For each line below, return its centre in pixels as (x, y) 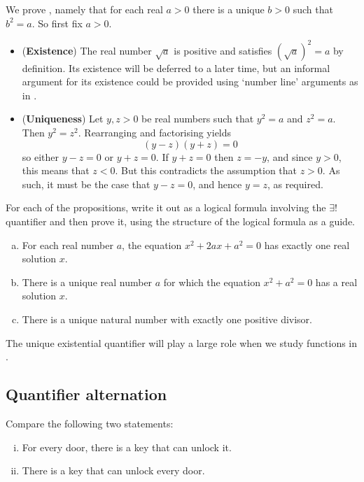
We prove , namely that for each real (84, 9)
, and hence (217, 184)
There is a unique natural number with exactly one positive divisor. (167, 319)
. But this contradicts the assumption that (206, 170)
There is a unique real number (87, 282)
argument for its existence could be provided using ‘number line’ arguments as (190, 81)
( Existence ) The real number (87, 50)
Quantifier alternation (86, 394)
